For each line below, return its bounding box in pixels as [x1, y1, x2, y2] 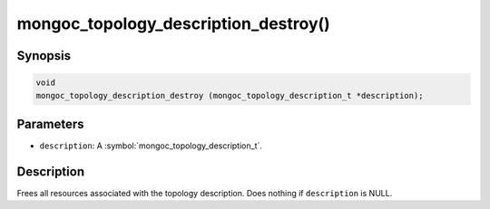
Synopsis [16, 48, 72, 63]
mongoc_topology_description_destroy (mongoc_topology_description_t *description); [35, 90, 424, 100]
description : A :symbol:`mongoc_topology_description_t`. [39, 140, 263, 151]
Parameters [16, 116, 84, 131]
